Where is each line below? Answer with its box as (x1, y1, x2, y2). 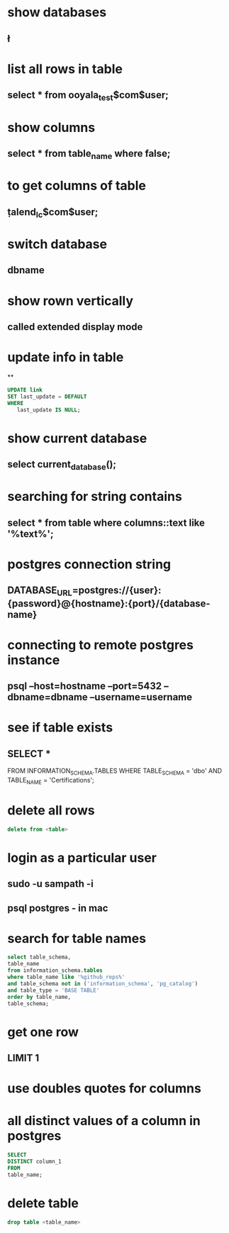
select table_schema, (7, 953, 72, 961)
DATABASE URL (7, 585, 72, 598)
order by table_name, (7, 993, 72, 1000)
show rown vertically (7, 292, 133, 309)
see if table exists (7, 719, 113, 736)
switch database (7, 236, 108, 253)
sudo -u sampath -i (7, 878, 94, 890)
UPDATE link (7, 386, 43, 394)
